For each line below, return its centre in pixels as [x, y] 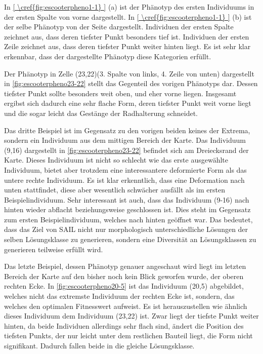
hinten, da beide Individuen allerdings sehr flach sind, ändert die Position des [124, 325]
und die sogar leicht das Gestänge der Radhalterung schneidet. [101, 113]
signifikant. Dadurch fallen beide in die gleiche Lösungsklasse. [99, 345]
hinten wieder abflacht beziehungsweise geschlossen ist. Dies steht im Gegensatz [127, 209]
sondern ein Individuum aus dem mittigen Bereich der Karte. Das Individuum [125, 140]
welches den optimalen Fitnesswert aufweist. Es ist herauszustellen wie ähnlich [126, 306]
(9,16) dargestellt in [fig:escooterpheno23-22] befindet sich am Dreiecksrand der [126, 150]
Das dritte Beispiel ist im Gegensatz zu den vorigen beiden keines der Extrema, [127, 130]
